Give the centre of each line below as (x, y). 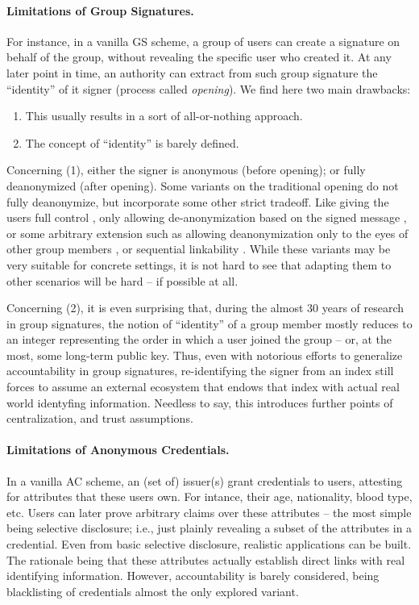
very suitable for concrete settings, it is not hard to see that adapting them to (199, 264)
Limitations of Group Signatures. (100, 10)
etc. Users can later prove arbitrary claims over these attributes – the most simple (209, 512)
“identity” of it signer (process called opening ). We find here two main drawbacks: (209, 88)
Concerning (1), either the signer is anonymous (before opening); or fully (186, 170)
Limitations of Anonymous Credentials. (118, 450)
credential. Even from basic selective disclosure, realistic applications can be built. (209, 544)
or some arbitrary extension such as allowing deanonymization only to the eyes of (207, 233)
